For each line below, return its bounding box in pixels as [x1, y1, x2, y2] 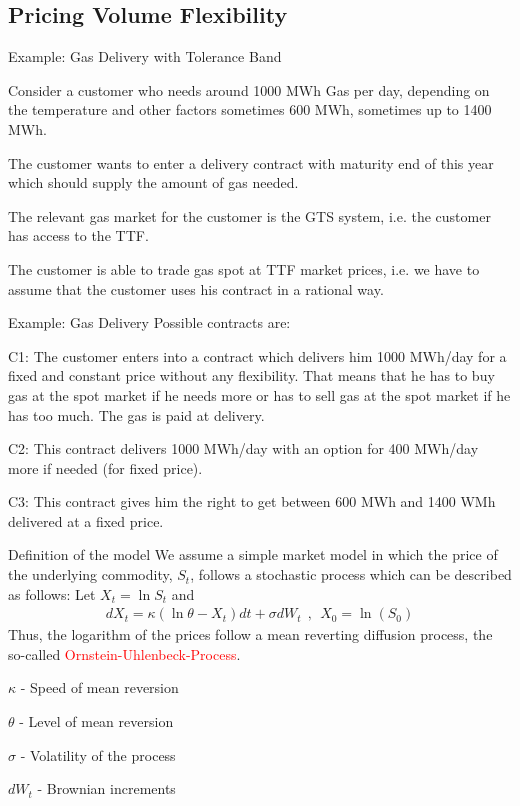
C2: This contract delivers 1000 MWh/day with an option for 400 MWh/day [8, 438, 479, 459]
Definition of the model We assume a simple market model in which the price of [8, 544, 498, 565]
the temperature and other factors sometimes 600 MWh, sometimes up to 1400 [8, 99, 492, 120]
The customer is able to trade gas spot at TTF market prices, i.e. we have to [8, 258, 480, 279]
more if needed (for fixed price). [8, 457, 203, 478]
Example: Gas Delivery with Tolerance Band [8, 46, 282, 67]
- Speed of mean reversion [20, 677, 179, 698]
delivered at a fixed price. [8, 510, 164, 531]
